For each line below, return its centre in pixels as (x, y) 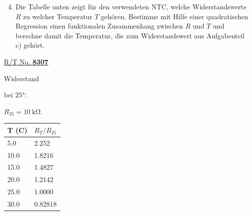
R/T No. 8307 (26, 61)
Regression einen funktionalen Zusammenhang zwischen (99, 26)
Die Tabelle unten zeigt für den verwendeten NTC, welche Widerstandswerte (131, 6)
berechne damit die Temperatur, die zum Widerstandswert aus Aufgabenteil (130, 35)
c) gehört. (30, 45)
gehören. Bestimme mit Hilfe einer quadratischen (175, 16)
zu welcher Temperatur (58, 16)
